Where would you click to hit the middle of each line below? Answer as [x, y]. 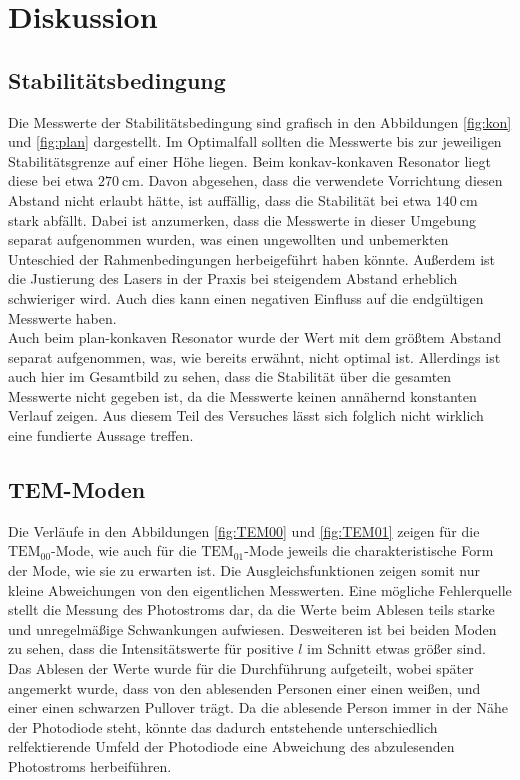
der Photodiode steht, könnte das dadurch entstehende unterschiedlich [223, 726]
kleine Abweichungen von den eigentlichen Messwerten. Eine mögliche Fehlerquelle [260, 589]
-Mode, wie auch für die [124, 550]
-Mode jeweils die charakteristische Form [369, 550]
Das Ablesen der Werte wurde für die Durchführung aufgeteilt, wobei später [241, 668]
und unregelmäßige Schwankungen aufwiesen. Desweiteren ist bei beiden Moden [252, 628]
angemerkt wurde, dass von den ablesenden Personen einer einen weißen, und [244, 687]
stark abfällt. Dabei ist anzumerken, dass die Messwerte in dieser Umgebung [242, 219]
